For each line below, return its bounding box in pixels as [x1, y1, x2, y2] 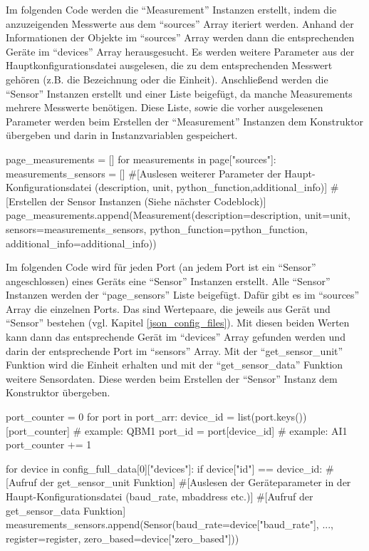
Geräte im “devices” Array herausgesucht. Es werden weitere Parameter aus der [6, 43, 355, 58]
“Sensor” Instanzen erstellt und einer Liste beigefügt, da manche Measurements [6, 86, 353, 101]
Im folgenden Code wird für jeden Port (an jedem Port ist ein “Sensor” [6, 259, 316, 274]
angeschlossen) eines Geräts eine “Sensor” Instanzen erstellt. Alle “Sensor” [6, 273, 331, 288]
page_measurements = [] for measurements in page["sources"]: [6, 151, 276, 166]
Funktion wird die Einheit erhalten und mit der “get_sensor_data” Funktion [6, 357, 343, 372]
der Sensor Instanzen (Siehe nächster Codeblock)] [50, 193, 266, 208]
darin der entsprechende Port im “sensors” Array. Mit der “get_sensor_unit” [6, 343, 343, 358]
